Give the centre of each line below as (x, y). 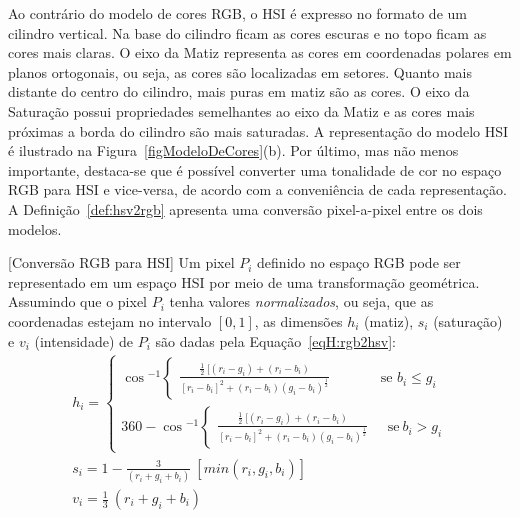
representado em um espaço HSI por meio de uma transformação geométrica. (244, 281)
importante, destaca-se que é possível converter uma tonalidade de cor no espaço (255, 169)
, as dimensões (298, 320)
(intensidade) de (83, 340)
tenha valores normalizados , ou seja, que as (301, 301)
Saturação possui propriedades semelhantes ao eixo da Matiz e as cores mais (241, 110)
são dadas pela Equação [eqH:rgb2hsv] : (275, 340)
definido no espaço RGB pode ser (359, 262)
